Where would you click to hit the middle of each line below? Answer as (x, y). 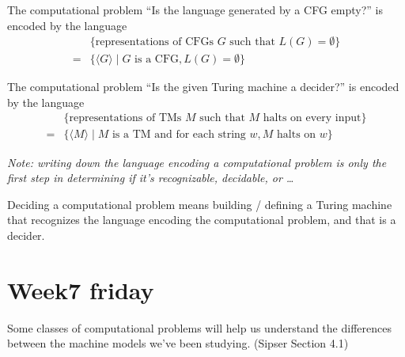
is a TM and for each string (179, 135)
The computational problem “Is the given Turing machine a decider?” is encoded (203, 87)
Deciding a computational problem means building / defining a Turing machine (200, 204)
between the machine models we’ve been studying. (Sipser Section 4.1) (178, 343)
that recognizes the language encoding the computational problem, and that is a (202, 220)
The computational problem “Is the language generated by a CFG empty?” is (195, 9)
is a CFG (157, 60)
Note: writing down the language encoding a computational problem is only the (197, 162)
